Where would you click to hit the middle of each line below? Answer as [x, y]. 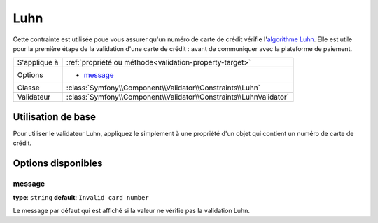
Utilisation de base [55, 117]
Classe [28, 88]
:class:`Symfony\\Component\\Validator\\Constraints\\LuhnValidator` [178, 97]
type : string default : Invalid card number [81, 198]
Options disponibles [58, 164]
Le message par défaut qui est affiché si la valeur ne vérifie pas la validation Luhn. [132, 210]
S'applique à [38, 62]
